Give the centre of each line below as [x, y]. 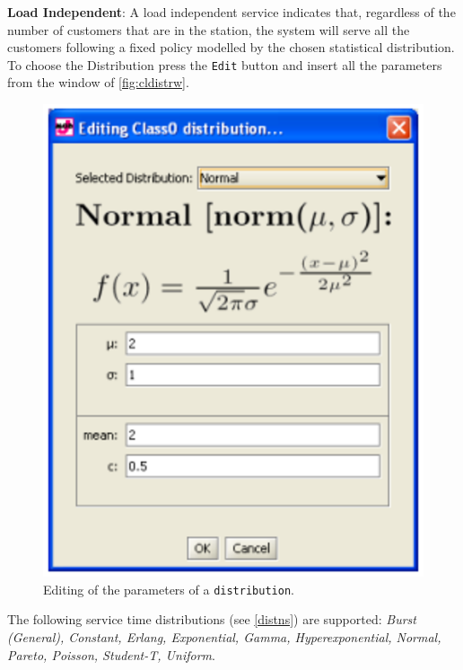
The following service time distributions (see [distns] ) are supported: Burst [212, 619]
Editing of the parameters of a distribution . [169, 589]
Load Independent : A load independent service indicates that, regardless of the [231, 12]
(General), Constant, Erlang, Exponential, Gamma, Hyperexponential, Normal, [224, 636]
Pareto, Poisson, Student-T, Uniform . [111, 654]
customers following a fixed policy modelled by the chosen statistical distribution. [231, 47]
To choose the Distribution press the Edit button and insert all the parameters [225, 64]
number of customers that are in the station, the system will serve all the [209, 29]
